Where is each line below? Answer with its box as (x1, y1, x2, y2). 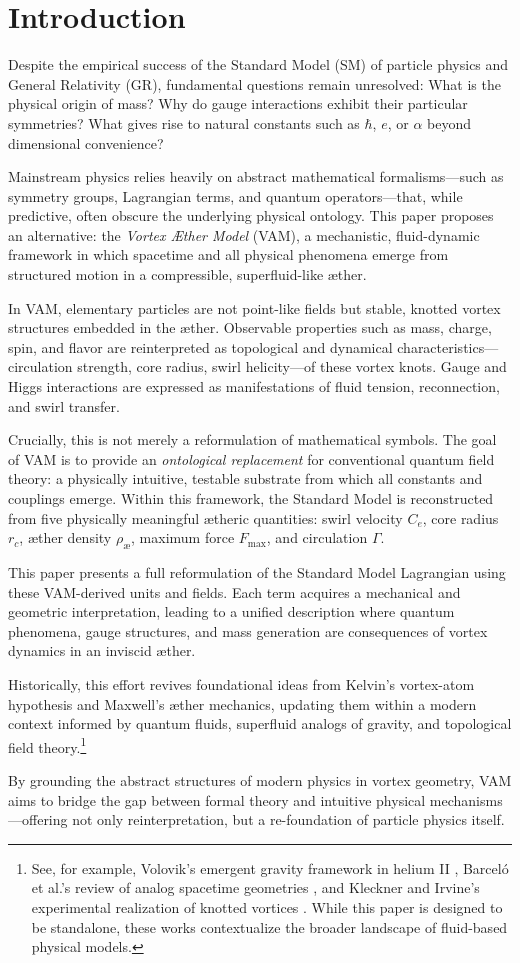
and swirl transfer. (8, 395, 120, 416)
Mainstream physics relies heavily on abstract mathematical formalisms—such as (8, 166, 504, 187)
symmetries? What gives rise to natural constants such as (8, 112, 360, 133)
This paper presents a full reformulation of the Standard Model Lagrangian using (8, 561, 506, 582)
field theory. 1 (8, 733, 87, 757)
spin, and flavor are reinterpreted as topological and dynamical (8, 336, 393, 357)
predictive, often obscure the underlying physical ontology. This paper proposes (8, 205, 494, 226)
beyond (427, 112, 471, 133)
